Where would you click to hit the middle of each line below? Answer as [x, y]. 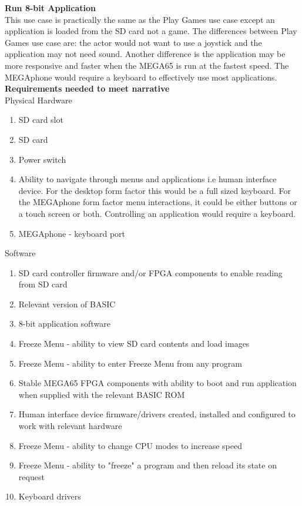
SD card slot [41, 120]
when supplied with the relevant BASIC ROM [102, 394]
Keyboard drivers [50, 496]
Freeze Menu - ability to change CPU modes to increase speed [130, 445]
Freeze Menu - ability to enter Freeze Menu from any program [130, 363]
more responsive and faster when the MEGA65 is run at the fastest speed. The [147, 65]
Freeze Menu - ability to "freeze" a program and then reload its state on [147, 465]
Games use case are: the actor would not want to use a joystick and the [133, 42]
